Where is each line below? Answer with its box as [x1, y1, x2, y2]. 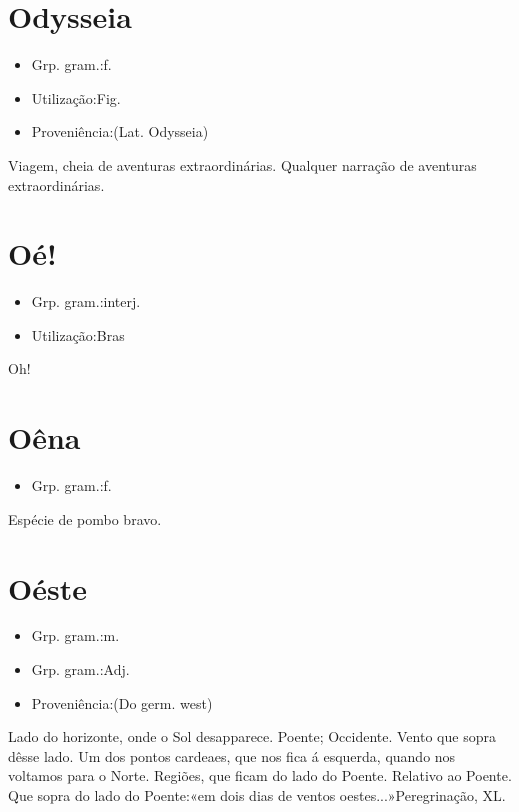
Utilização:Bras [31, 324, 125, 345]
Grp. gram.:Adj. [31, 659, 130, 680]
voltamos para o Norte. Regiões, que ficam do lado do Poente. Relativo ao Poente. [8, 765, 512, 786]
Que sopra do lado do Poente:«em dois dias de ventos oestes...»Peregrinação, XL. [8, 785, 506, 805]
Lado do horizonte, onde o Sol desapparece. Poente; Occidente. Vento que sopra [8, 726, 496, 747]
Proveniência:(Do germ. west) [31, 692, 213, 713]
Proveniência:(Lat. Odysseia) [31, 121, 209, 142]
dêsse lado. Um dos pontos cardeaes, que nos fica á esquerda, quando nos [8, 745, 456, 766]
